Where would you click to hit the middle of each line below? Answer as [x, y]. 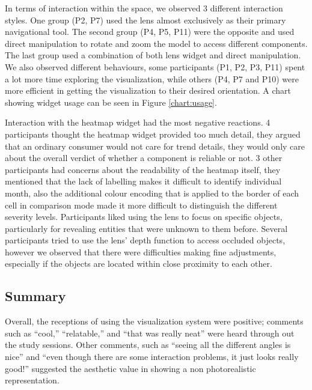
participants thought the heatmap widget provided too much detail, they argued [153, 134]
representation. [32, 380]
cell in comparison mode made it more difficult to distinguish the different [141, 205]
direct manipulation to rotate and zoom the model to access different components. [156, 43]
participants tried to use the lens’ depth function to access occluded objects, [145, 240]
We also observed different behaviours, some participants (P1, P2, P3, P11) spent [155, 66]
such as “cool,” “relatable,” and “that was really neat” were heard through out [150, 333]
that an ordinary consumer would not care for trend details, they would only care [155, 146]
